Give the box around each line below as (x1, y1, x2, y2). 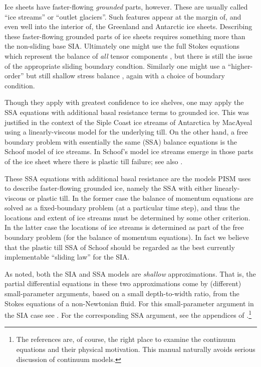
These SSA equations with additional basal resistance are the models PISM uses (5, 173, 251, 183)
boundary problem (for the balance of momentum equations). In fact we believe (5, 232, 249, 242)
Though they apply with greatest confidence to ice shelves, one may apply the (5, 97, 244, 107)
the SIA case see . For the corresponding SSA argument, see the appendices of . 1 (5, 308, 252, 320)
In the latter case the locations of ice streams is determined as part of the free (5, 222, 244, 232)
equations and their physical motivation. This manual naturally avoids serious (16, 344, 255, 354)
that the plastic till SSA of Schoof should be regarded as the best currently (5, 241, 235, 252)
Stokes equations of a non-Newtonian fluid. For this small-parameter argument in (5, 298, 254, 308)
